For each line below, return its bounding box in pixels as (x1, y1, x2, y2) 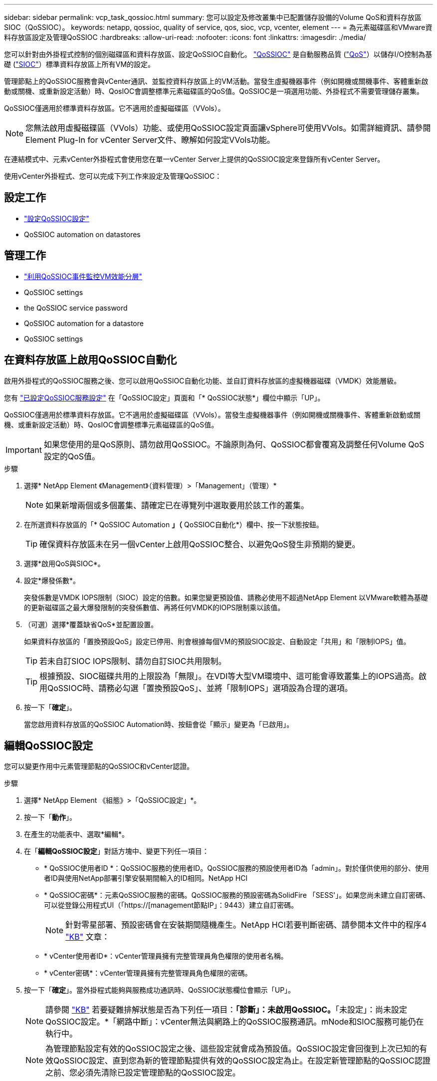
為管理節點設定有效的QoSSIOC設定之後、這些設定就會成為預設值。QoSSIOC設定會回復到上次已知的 (45, 1044, 420, 1054)
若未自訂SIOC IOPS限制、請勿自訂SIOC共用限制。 (39, 656, 226, 666)
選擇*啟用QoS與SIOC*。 (24, 559, 105, 568)
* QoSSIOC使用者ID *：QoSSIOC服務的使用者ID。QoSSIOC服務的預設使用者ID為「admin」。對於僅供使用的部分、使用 (44, 864, 430, 873)
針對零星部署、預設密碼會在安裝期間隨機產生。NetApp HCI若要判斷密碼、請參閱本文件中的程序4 (65, 920, 427, 930)
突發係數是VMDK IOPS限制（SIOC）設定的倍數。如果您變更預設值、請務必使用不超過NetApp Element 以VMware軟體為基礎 (24, 593, 428, 602)
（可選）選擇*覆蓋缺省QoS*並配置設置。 (24, 620, 158, 629)
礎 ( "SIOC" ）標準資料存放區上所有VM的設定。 (4, 60, 155, 68)
